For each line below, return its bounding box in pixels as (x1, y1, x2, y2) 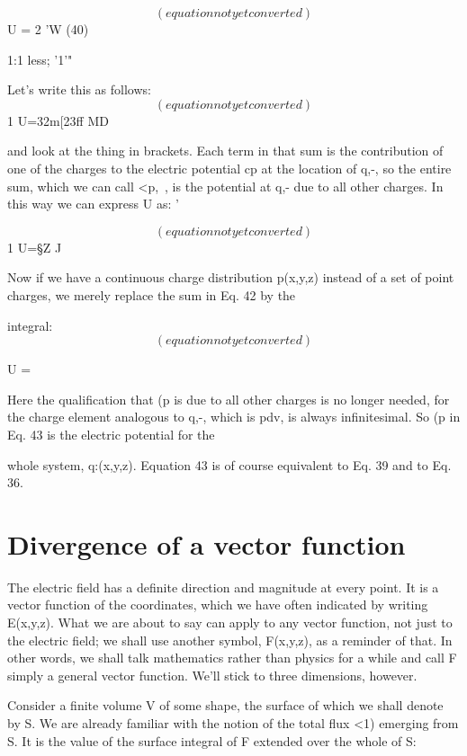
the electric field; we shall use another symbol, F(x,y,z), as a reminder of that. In (7, 630, 453, 649)
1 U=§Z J (7, 237, 62, 256)
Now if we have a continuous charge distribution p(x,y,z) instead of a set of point (7, 268, 454, 287)
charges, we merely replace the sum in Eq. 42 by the (7, 285, 296, 304)
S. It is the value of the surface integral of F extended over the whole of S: (7, 731, 417, 750)
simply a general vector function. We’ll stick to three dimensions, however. (7, 665, 418, 684)
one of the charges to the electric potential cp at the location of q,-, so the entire (7, 158, 452, 177)
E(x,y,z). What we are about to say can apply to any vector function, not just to (7, 613, 453, 631)
